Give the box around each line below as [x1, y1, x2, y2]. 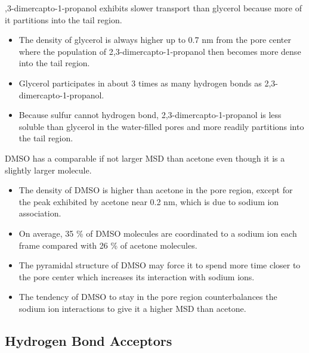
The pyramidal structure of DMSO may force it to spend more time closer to [18, 259, 301, 271]
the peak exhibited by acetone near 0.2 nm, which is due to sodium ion [18, 195, 279, 208]
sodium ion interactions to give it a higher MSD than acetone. [18, 302, 246, 314]
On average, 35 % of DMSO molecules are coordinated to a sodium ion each [18, 227, 297, 239]
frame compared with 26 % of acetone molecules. [18, 239, 197, 251]
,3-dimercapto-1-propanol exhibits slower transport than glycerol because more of [5, 2, 302, 14]
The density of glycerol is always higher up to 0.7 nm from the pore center [18, 33, 291, 46]
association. [18, 207, 61, 219]
